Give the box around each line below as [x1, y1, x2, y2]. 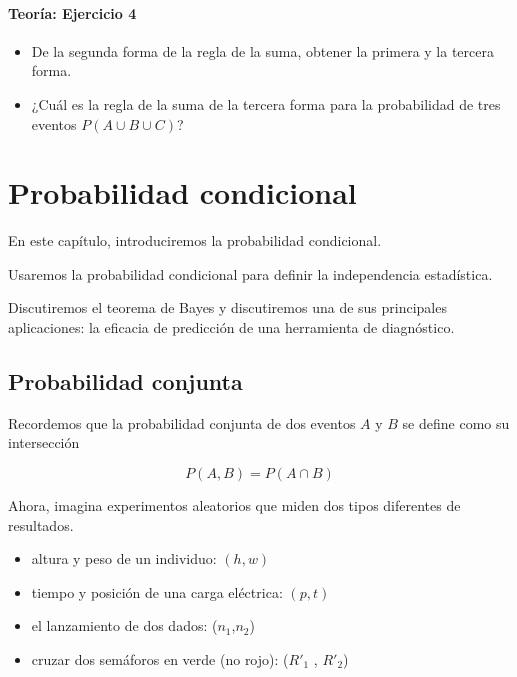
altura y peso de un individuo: [31, 548, 217, 569]
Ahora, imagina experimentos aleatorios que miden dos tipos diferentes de [8, 495, 461, 516]
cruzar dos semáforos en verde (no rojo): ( [31, 649, 289, 670]
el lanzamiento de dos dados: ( [31, 615, 218, 636]
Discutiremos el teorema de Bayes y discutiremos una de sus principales [8, 297, 447, 318]
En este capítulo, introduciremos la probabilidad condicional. [8, 230, 382, 251]
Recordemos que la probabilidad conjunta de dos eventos [8, 412, 356, 433]
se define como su [402, 412, 510, 433]
